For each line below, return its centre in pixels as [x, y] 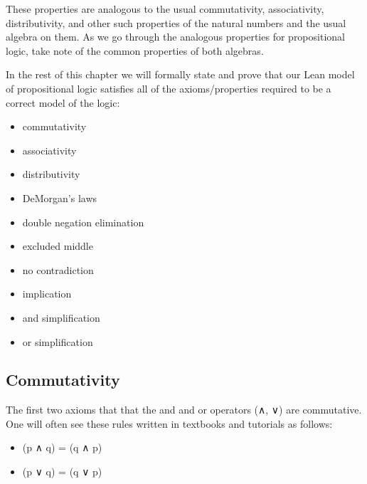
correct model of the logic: [63, 102]
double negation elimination [83, 222]
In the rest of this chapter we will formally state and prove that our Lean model [180, 74]
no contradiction [58, 269]
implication [47, 294]
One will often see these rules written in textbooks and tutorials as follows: [169, 423]
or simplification [58, 341]
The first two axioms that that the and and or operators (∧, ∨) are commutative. [184, 410]
